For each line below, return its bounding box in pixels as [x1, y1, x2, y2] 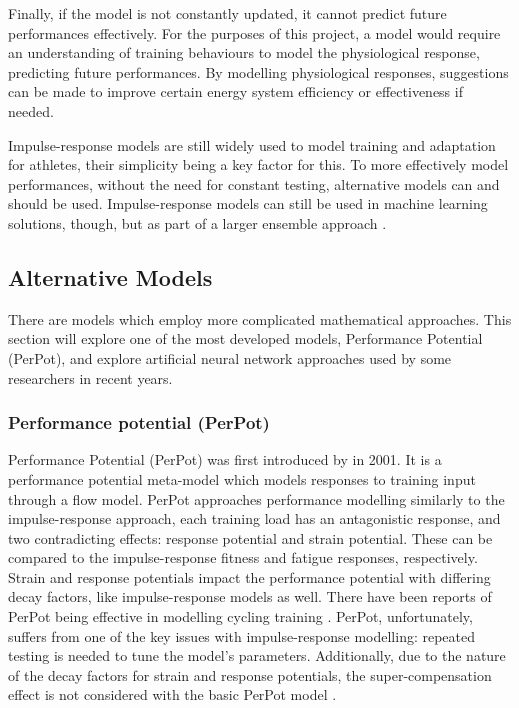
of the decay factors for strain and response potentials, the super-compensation [8, 664, 492, 685]
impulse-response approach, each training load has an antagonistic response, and [8, 508, 501, 529]
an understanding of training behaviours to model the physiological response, [8, 42, 480, 63]
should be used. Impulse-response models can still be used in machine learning [8, 193, 488, 214]
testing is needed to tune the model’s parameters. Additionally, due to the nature [8, 645, 506, 666]
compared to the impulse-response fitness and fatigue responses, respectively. [8, 547, 478, 568]
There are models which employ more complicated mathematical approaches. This [8, 308, 512, 329]
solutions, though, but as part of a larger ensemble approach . [8, 212, 387, 233]
